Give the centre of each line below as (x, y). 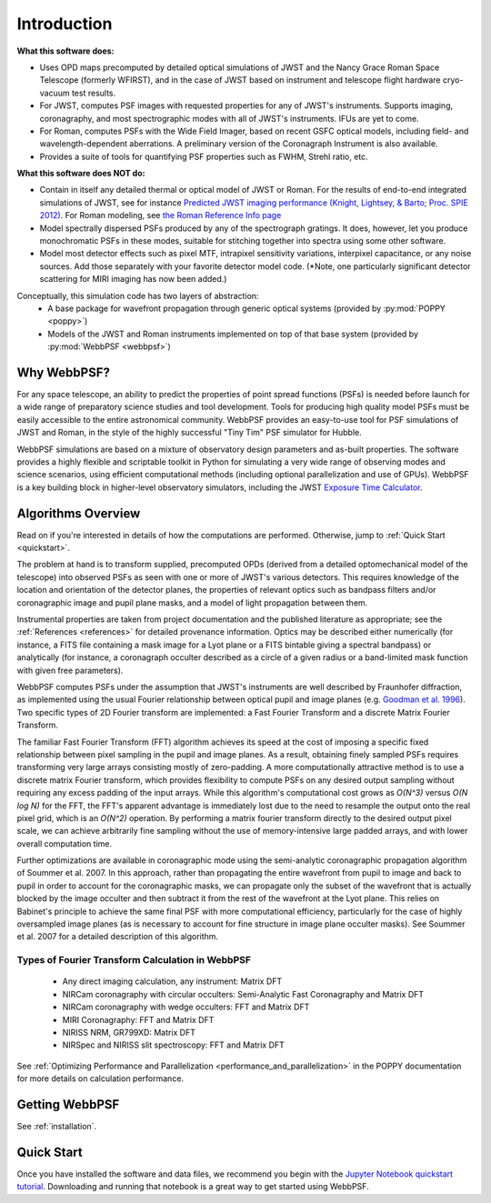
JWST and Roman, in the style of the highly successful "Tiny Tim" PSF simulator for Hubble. (190, 433)
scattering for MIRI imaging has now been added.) (133, 279)
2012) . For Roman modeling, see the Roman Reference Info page (160, 216)
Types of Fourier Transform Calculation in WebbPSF (134, 960)
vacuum (55, 93)
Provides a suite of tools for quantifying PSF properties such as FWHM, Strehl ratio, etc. (204, 156)
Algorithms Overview (79, 513)
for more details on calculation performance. (100, 1078)
